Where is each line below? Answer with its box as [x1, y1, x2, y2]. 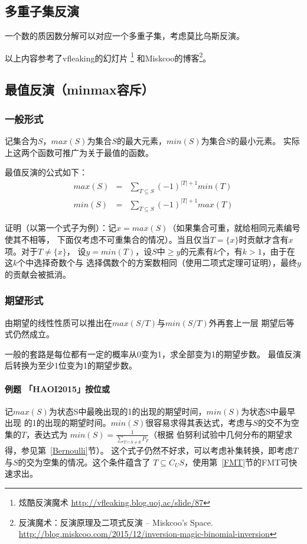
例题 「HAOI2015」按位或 [5, 382, 110, 395]
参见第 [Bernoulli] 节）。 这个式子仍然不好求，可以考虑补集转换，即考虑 [21, 444, 293, 457]
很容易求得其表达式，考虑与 [145, 416, 253, 429]
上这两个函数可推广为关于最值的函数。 [5, 146, 153, 158]
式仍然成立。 [5, 328, 54, 340]
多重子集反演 [5, 2, 79, 20]
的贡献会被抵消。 [5, 268, 71, 280]
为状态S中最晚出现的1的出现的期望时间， [48, 405, 207, 417]
